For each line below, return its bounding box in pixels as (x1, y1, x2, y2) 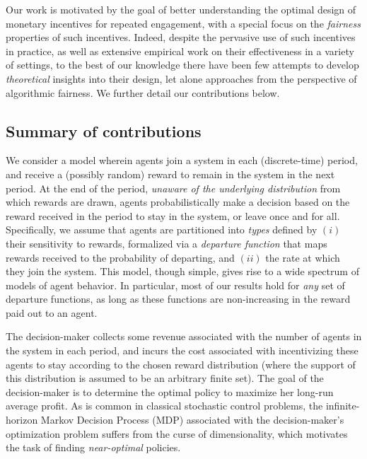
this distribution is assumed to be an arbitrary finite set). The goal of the (6, 371, 324, 385)
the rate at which (265, 250, 340, 265)
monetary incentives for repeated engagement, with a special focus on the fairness (6, 16, 361, 30)
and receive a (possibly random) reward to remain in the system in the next (6, 166, 335, 181)
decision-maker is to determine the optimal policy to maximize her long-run (6, 384, 334, 399)
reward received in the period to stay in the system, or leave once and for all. (6, 208, 340, 223)
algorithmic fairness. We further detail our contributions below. (6, 85, 280, 100)
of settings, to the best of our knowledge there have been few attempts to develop (6, 57, 359, 72)
